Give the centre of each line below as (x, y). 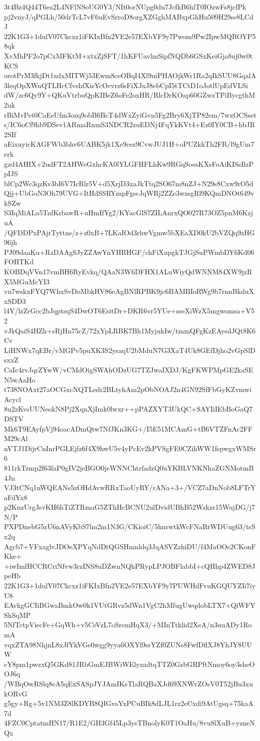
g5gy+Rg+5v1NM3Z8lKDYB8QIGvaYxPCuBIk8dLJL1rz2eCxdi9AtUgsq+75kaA (129, 703)
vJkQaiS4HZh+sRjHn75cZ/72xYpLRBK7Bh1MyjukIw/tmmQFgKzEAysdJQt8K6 (130, 330)
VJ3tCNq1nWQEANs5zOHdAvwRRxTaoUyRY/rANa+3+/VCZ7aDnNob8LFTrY (130, 487)
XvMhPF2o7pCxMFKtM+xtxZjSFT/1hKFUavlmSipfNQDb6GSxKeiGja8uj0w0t (128, 55)
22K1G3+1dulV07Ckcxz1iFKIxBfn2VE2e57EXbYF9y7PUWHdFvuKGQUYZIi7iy (130, 586)
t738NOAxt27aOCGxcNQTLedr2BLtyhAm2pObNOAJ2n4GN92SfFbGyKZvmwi (128, 389)
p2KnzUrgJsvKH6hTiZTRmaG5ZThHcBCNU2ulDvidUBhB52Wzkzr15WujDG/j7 (130, 507)
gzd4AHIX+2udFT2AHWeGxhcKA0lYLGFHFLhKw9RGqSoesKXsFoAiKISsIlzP (129, 163)
